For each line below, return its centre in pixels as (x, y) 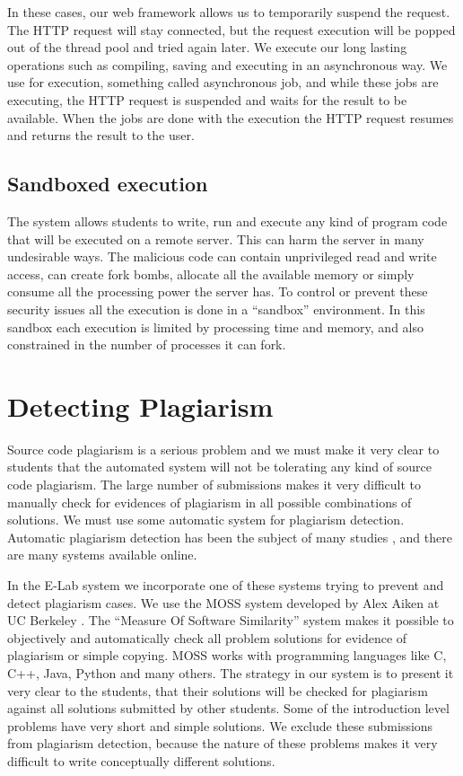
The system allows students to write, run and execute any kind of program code (227, 220)
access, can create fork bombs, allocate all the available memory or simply (211, 273)
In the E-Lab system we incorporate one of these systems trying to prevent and (226, 584)
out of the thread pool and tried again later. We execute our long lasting (207, 47)
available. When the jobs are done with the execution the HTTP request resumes (231, 117)
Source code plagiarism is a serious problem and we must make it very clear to (223, 449)
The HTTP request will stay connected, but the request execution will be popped (231, 29)
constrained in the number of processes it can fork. (147, 344)
